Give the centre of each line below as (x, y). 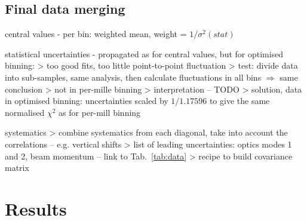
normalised (25, 112)
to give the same (240, 101)
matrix (17, 168)
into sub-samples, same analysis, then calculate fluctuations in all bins (133, 77)
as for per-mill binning (100, 112)
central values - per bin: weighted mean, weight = (96, 34)
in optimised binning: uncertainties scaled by (87, 101)
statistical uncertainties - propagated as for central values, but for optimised (144, 53)
